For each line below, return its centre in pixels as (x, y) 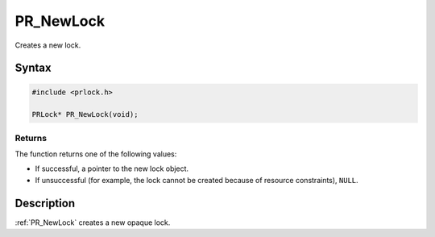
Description (45, 203)
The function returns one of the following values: (96, 154)
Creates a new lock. (48, 45)
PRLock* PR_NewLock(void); (85, 114)
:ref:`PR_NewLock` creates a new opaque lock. (93, 222)
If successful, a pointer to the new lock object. (112, 168)
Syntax (33, 68)
